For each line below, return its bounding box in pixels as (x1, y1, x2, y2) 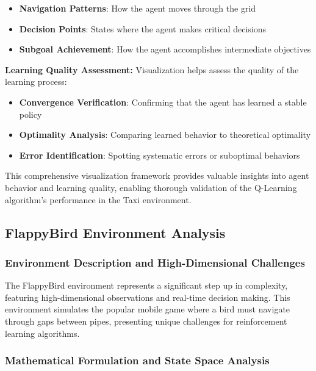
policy (19, 107, 42, 120)
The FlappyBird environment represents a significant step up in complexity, (5, 279, 288, 292)
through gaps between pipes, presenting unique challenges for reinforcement (5, 314, 287, 327)
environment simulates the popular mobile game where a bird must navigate (5, 303, 290, 315)
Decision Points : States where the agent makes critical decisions (19, 22, 267, 35)
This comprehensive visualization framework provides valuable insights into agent (5, 169, 309, 182)
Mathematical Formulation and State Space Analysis (5, 353, 270, 368)
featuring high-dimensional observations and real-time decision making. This (5, 290, 290, 303)
